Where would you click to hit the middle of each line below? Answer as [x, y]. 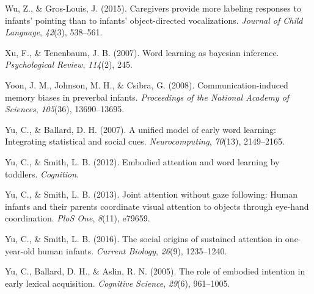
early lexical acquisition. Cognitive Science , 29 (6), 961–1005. [118, 283]
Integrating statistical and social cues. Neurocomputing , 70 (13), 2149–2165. [145, 141]
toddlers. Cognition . [42, 174]
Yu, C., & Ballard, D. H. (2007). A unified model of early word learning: [141, 129]
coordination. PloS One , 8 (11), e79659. [78, 218]
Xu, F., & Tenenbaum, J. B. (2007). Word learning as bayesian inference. [142, 52]
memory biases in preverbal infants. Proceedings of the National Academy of [147, 97]
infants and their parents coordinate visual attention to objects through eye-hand [157, 206]
